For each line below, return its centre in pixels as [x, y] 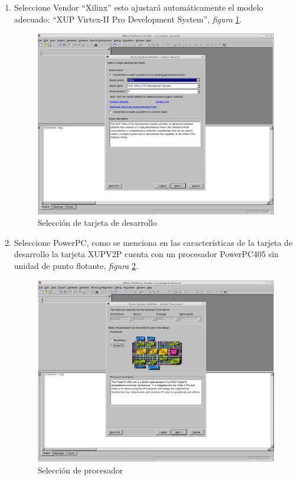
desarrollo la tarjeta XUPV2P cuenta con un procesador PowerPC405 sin [146, 254]
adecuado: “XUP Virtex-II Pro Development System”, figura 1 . [128, 19]
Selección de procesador [80, 470]
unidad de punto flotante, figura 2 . [76, 265]
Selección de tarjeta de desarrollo [97, 223]
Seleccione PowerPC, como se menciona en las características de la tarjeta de [153, 242]
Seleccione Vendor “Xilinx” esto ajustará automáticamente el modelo [138, 7]
